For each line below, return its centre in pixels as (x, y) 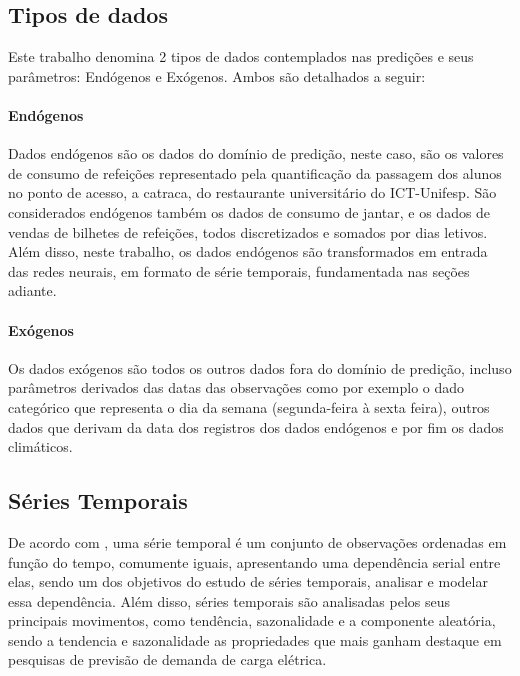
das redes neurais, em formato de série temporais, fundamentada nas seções (239, 270)
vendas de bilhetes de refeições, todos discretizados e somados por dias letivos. (248, 231)
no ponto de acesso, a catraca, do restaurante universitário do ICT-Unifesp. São (252, 192)
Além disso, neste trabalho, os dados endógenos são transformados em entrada (248, 251)
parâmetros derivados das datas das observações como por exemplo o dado (236, 387)
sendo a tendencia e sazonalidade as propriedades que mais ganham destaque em (255, 639)
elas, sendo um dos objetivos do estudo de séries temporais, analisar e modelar (248, 581)
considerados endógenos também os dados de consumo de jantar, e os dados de (249, 211)
